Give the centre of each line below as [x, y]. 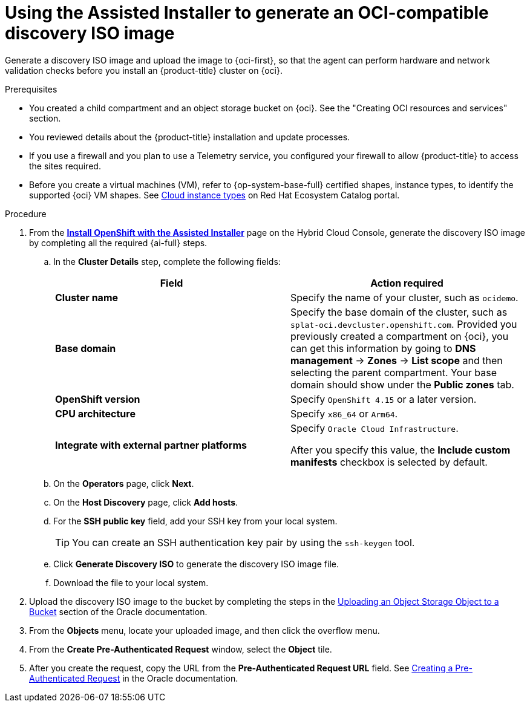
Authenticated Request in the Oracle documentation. [134, 678]
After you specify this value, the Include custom [401, 450]
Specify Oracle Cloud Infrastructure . [375, 428]
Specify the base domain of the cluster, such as [399, 312]
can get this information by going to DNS [383, 348]
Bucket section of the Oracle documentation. [118, 611]
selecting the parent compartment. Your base [394, 372]
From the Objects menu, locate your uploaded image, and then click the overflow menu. [204, 630]
